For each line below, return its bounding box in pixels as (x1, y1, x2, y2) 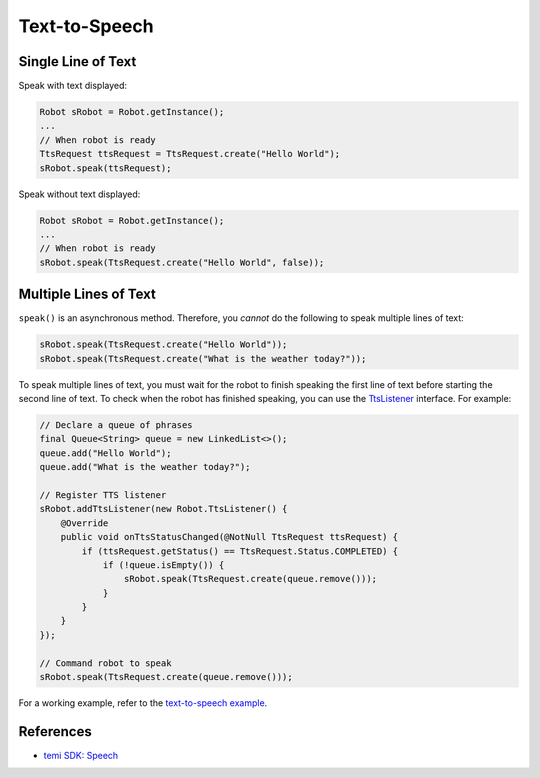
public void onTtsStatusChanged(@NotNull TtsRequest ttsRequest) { (60, 531, 399, 543)
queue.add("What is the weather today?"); (39, 461, 251, 473)
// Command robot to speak (39, 657, 172, 669)
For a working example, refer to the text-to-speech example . (18, 697, 268, 709)
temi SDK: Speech (43, 749, 119, 761)
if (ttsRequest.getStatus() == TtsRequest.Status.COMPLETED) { (81, 545, 399, 557)
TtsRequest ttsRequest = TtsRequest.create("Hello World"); (39, 148, 341, 160)
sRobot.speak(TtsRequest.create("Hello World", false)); (39, 256, 325, 268)
